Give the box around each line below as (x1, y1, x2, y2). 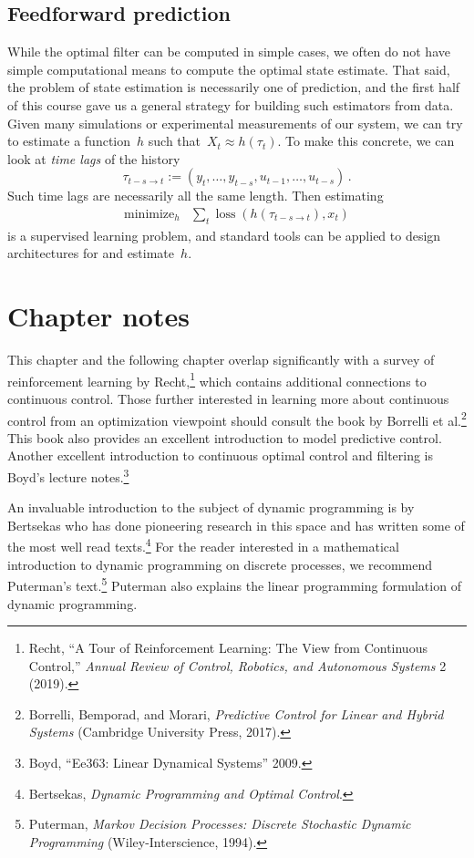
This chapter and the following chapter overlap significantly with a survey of (7, 350, 435, 369)
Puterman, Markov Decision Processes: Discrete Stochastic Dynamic (28, 814, 411, 833)
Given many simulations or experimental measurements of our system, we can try (7, 113, 463, 132)
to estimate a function (7, 131, 131, 150)
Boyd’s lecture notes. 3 (7, 464, 129, 486)
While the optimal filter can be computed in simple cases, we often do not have (7, 42, 450, 61)
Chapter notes (7, 297, 190, 335)
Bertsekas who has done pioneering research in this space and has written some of (7, 515, 465, 534)
